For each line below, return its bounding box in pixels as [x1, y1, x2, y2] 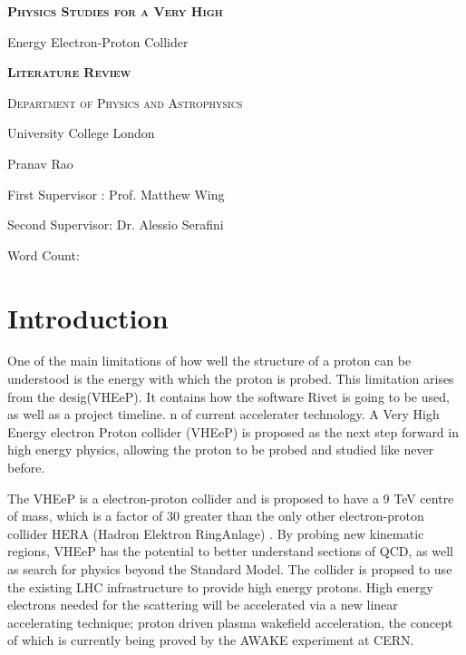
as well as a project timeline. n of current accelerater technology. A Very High [7, 405, 440, 424]
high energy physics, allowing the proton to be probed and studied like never [7, 440, 434, 459]
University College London [7, 123, 155, 142]
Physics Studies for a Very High [7, 2, 223, 20]
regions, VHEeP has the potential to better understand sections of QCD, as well [7, 542, 453, 561]
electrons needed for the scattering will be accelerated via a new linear [7, 595, 398, 614]
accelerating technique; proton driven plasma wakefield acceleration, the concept [7, 612, 453, 631]
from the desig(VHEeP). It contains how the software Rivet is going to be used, [7, 386, 450, 406]
